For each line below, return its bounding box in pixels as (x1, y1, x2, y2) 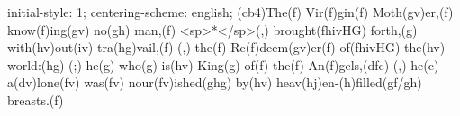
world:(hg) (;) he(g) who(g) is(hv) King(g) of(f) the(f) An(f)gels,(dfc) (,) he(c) (7, 55, 439, 74)
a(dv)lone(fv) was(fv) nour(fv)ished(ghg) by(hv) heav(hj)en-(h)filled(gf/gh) (7, 73, 422, 92)
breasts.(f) (7, 90, 64, 109)
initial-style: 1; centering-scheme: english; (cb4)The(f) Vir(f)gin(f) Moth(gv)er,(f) (7, 3, 454, 21)
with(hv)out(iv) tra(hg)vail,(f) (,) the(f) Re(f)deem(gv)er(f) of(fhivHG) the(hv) (7, 38, 446, 57)
